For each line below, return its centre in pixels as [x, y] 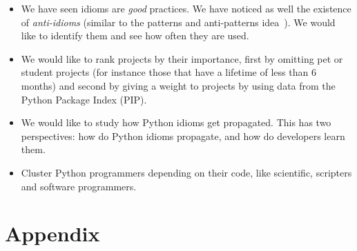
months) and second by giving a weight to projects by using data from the [178, 85]
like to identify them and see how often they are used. [135, 36]
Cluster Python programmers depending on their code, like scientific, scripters [186, 172]
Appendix [52, 233]
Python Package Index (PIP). [84, 99]
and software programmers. [79, 186]
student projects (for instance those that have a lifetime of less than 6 [168, 72]
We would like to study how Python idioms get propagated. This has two [176, 122]
